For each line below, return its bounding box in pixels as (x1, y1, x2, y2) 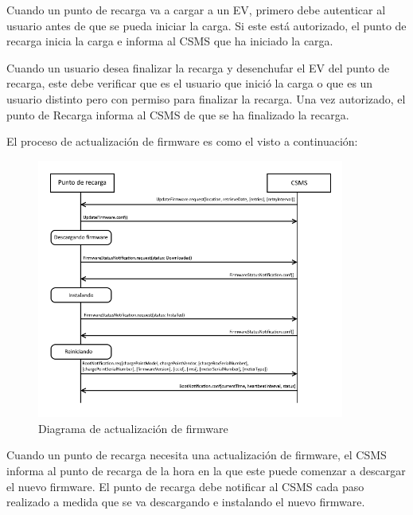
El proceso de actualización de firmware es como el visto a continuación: (6, 133, 358, 150)
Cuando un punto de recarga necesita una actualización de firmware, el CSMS (6, 447, 387, 463)
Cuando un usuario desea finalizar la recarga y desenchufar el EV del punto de (6, 59, 390, 76)
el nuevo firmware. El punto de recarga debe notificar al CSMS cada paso (6, 478, 364, 494)
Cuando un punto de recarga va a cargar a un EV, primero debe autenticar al (6, 2, 386, 18)
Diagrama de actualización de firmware (38, 419, 228, 436)
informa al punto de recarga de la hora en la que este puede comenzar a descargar (6, 462, 406, 478)
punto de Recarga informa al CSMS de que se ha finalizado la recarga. (6, 106, 349, 123)
